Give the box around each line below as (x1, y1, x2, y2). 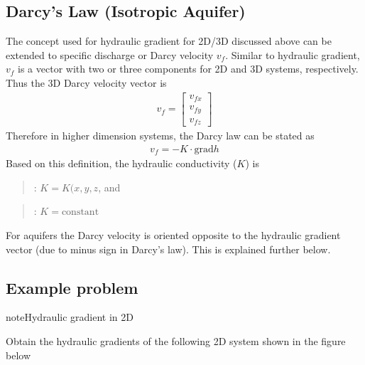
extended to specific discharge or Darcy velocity (6, 47, 214, 62)
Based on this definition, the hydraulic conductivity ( (6, 156, 237, 171)
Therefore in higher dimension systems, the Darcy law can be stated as (6, 128, 315, 143)
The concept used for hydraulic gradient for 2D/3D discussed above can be (6, 33, 332, 48)
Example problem (6, 276, 138, 298)
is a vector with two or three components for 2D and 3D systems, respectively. (18, 61, 359, 76)
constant (61, 207, 99, 218)
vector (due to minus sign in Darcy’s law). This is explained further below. (6, 241, 331, 256)
